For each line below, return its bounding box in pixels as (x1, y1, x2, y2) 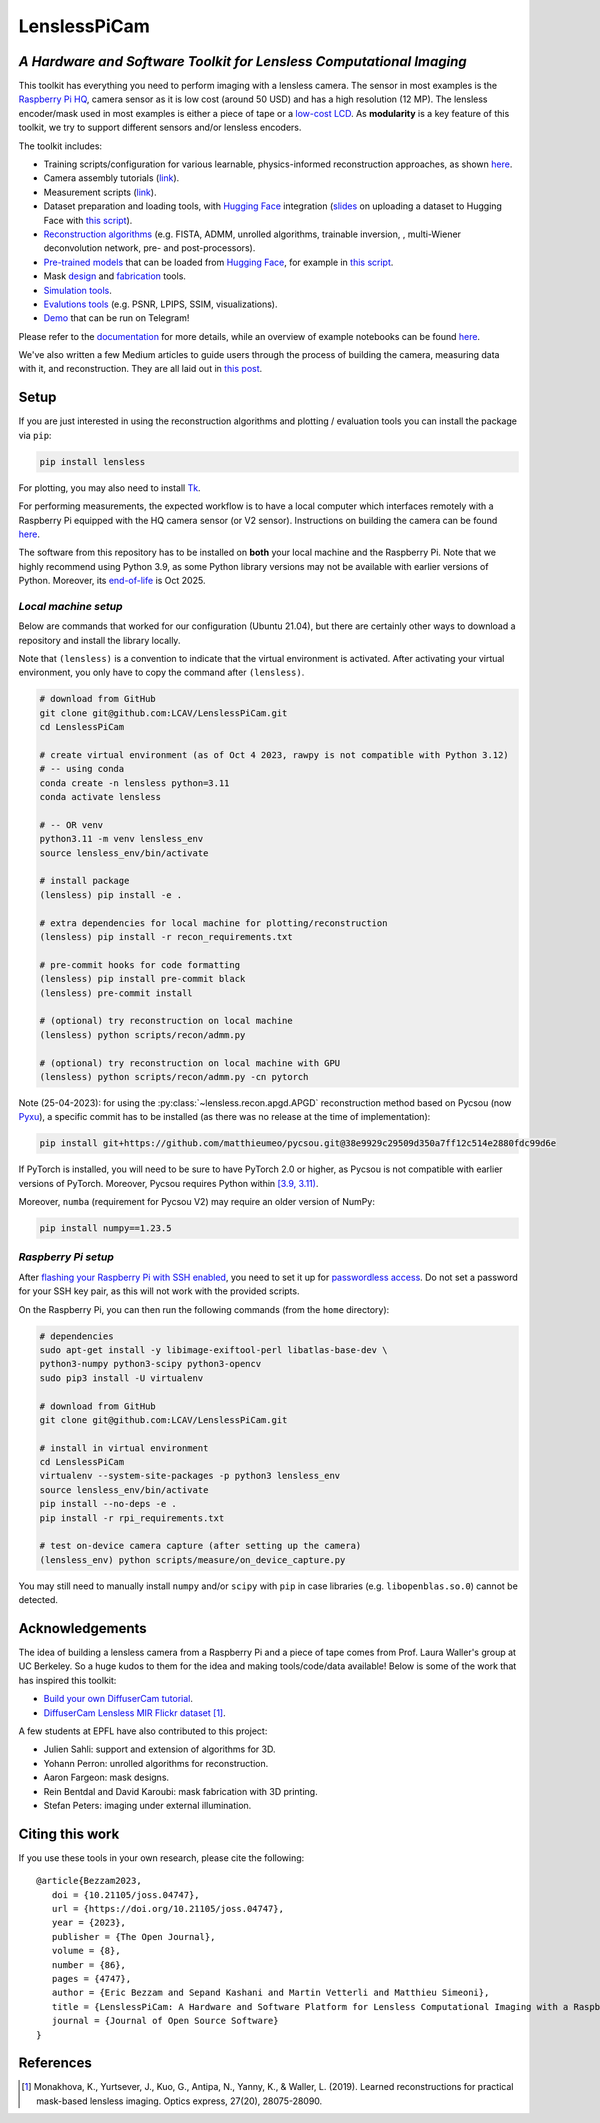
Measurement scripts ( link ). (43, 186, 157, 198)
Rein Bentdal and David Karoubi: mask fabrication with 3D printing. (43, 1785, 319, 1797)
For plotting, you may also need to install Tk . (18, 481, 201, 494)
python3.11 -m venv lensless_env (39, 833, 204, 845)
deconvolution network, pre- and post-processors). (43, 242, 256, 254)
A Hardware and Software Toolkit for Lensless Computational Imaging (18, 53, 467, 70)
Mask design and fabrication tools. (43, 270, 187, 282)
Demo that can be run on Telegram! (43, 312, 190, 324)
